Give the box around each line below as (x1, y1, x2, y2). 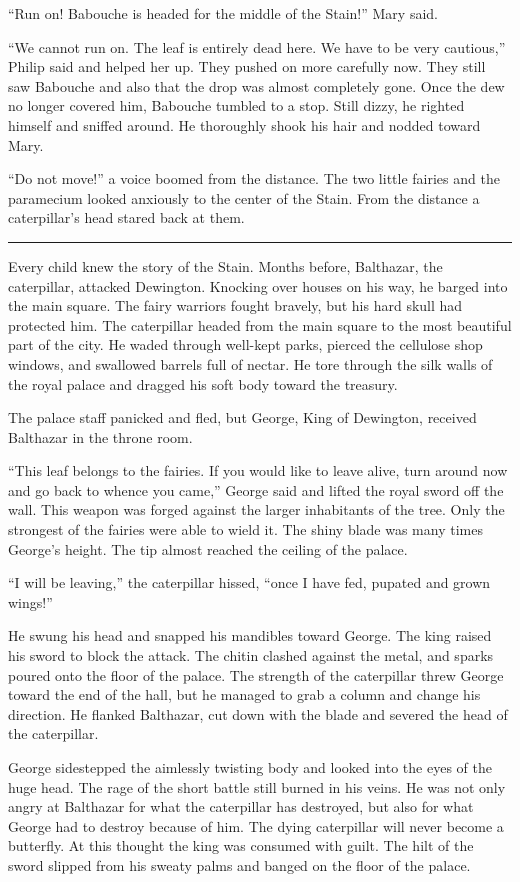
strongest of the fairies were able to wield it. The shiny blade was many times (8, 519, 483, 540)
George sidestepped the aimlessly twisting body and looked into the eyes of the (8, 757, 492, 777)
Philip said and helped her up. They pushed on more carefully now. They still (8, 56, 486, 77)
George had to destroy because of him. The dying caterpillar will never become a (8, 815, 504, 836)
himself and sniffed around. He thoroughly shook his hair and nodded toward (8, 114, 481, 135)
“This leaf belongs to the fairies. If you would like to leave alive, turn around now (8, 460, 508, 481)
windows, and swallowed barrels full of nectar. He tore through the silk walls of (8, 353, 493, 374)
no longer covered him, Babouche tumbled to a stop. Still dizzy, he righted (8, 95, 465, 116)
